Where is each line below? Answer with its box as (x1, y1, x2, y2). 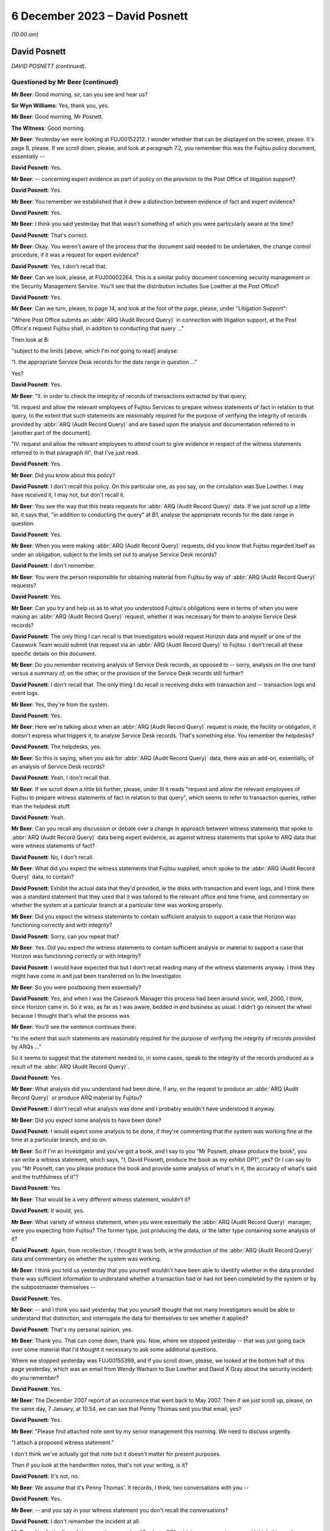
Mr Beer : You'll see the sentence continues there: (11, 1023, 137, 1031)
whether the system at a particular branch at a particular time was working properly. (11, 901, 223, 909)
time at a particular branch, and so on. (11, 1136, 108, 1143)
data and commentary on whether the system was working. (11, 1255, 161, 1263)
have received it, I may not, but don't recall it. (11, 491, 125, 498)
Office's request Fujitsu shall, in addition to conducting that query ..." (11, 325, 185, 332)
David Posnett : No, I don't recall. (11, 853, 94, 860)
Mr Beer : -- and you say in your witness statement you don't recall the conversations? (11, 1507, 229, 1514)
